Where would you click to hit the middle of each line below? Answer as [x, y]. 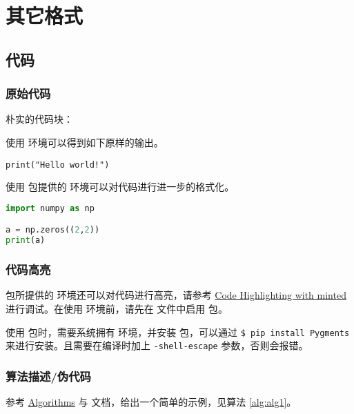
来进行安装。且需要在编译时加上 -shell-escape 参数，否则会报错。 [157, 345]
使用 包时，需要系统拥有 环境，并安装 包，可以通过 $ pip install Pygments [178, 332]
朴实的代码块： [39, 119]
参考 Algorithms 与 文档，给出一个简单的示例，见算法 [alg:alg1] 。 [151, 402]
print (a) [26, 240]
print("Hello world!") [58, 165]
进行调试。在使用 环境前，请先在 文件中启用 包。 [117, 308]
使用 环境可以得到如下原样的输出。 [85, 142]
